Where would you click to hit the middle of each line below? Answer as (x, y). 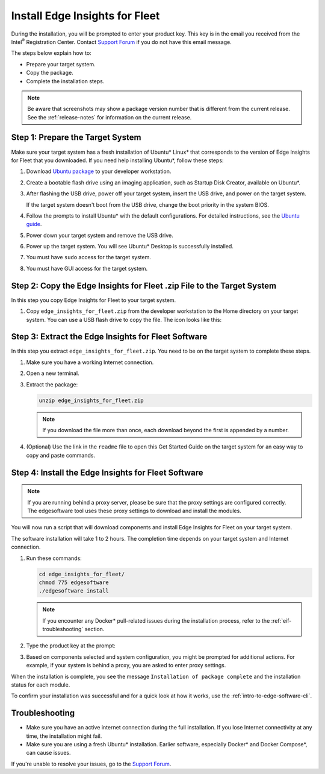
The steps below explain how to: (51, 53)
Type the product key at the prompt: (71, 646)
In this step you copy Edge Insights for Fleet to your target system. (94, 300)
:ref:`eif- (281, 620)
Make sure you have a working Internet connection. (90, 362)
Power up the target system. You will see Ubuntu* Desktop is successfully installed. (130, 247)
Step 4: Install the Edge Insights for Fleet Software (107, 472)
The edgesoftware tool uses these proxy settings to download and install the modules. (135, 511)
